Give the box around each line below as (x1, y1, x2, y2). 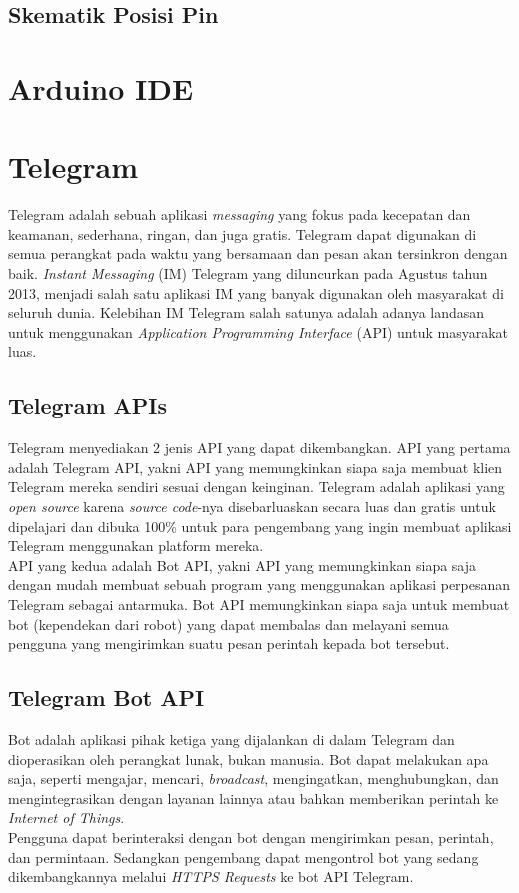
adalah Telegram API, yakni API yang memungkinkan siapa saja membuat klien (8, 456, 503, 477)
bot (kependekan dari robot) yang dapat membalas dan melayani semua (8, 613, 449, 634)
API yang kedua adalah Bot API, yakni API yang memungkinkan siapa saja (8, 554, 477, 575)
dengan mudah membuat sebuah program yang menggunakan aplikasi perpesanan (8, 574, 511, 595)
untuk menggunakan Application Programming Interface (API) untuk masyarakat (8, 321, 509, 342)
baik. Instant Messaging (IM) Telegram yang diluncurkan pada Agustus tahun (8, 263, 488, 284)
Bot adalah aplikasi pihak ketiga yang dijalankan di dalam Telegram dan (8, 728, 455, 749)
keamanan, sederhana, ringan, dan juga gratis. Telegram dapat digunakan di (8, 223, 477, 244)
